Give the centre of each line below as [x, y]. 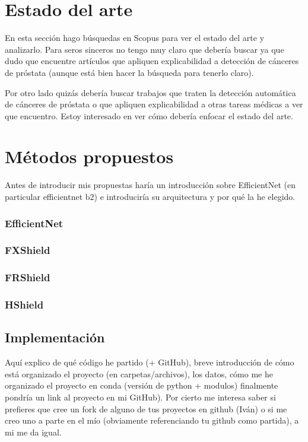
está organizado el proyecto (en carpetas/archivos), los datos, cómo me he [139, 373]
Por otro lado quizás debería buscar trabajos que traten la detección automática [150, 92]
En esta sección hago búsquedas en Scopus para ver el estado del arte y [135, 38]
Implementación [55, 337]
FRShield [28, 277]
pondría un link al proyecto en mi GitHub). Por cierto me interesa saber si [140, 397]
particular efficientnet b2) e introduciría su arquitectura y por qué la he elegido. [150, 196]
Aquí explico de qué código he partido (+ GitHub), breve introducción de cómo [150, 362]
